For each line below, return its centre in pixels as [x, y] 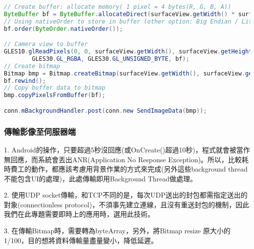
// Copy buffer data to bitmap [55, 88]
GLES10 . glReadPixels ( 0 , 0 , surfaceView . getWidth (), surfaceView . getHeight [128, 52]
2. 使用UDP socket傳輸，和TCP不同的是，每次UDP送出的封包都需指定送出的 [126, 195]
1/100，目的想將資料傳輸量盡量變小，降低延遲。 [81, 240]
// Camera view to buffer [46, 44]
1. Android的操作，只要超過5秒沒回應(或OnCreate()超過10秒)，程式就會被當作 [127, 149]
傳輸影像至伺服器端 [40, 131]
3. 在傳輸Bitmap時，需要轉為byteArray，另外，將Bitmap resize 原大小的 [117, 231]
